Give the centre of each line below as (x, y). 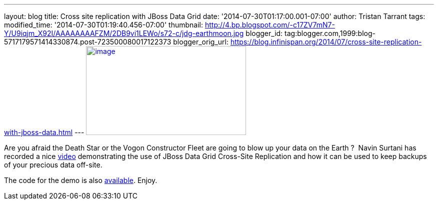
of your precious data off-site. (53, 165)
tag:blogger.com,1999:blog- (330, 33)
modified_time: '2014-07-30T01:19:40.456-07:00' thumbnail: (103, 25)
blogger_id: (264, 33)
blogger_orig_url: (201, 42)
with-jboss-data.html (38, 132)
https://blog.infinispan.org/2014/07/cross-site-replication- (326, 42)
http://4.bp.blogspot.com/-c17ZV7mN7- (270, 25)
